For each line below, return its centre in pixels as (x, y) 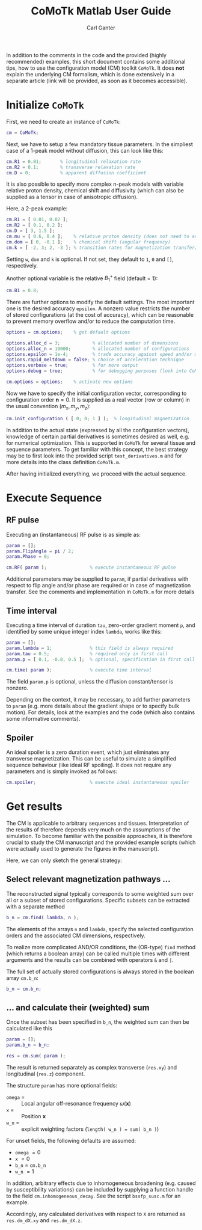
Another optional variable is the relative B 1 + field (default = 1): (82, 278)
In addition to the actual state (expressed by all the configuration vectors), (98, 430)
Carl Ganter (101, 28)
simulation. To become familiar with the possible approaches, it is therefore (99, 836)
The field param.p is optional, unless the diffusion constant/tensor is (90, 682)
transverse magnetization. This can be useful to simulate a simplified (91, 759)
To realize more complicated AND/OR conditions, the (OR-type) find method (101, 947)
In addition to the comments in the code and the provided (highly (87, 55)
